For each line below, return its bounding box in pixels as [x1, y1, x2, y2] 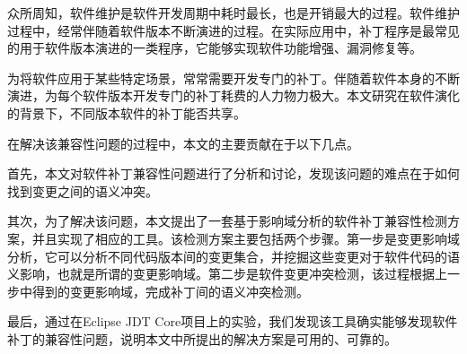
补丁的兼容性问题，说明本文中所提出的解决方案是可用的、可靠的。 [7, 329, 397, 348]
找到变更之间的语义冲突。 [7, 181, 158, 200]
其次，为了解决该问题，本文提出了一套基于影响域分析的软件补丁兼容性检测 [7, 212, 447, 230]
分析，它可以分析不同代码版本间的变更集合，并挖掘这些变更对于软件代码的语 [7, 246, 460, 265]
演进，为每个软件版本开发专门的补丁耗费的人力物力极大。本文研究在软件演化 [7, 86, 460, 105]
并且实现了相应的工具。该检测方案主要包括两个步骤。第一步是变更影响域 [31, 229, 460, 247]
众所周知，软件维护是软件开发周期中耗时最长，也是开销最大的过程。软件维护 [7, 4, 460, 22]
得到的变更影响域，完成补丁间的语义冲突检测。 [31, 281, 309, 300]
